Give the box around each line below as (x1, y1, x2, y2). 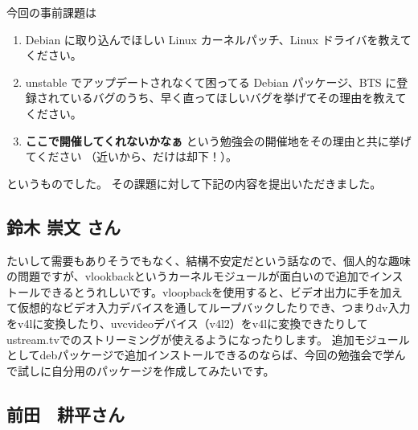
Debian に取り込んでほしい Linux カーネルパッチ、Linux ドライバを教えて (25, 31, 412, 47)
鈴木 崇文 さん (6, 214, 121, 239)
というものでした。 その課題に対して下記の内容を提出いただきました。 (6, 174, 382, 191)
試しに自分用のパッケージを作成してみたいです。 (17, 362, 275, 379)
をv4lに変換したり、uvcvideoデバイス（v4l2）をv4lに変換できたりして (6, 314, 368, 331)
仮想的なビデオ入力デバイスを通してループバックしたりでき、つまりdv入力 (17, 299, 411, 316)
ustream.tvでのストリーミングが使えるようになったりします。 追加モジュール (6, 330, 410, 347)
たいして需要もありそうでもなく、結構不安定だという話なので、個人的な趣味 (6, 252, 412, 268)
